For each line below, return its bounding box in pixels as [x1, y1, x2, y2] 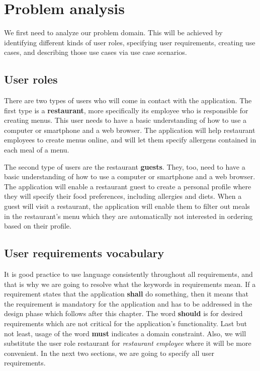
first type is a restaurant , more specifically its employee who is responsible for [4, 105, 248, 115]
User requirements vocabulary [4, 245, 164, 261]
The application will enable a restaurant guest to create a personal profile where [4, 181, 251, 191]
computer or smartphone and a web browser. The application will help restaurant [4, 124, 255, 135]
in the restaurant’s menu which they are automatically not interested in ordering [4, 210, 253, 221]
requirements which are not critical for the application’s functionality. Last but [4, 318, 247, 328]
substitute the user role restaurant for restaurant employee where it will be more [4, 338, 251, 348]
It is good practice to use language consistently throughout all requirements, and [4, 269, 253, 279]
